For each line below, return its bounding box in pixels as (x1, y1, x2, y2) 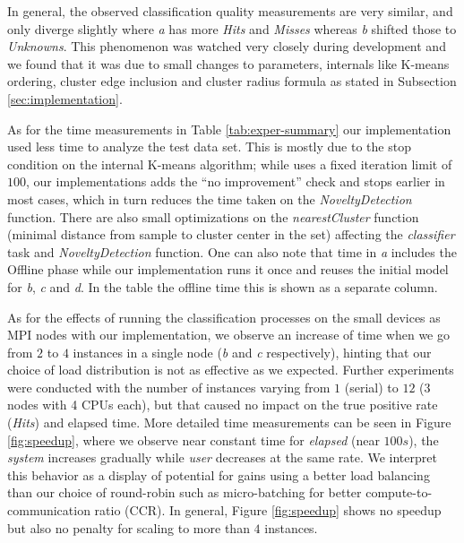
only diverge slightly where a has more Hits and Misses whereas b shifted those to (7, 19, 457, 38)
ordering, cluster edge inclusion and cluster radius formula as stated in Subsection (7, 72, 457, 90)
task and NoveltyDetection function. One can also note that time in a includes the (7, 242, 457, 261)
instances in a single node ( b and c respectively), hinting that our (73, 342, 432, 361)
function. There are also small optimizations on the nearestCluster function (7, 207, 419, 226)
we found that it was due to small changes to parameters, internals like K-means (7, 54, 450, 73)
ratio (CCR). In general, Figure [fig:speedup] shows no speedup (94, 501, 442, 520)
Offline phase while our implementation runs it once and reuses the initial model (7, 260, 449, 279)
